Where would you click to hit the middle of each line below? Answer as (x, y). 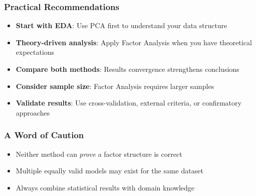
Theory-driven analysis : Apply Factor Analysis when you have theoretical (134, 42)
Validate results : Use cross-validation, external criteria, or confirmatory (129, 103)
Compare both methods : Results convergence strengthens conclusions (127, 69)
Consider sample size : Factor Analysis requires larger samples (115, 86)
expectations (35, 52)
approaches (33, 112)
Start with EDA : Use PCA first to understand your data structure (121, 25)
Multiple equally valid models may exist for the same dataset (109, 171)
